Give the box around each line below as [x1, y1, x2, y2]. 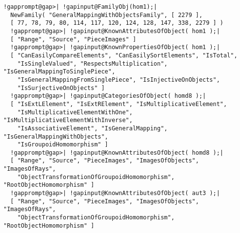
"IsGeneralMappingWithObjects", [3, 133, 108, 140]
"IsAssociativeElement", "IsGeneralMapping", [17, 125, 168, 132]
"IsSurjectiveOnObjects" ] [17, 84, 105, 91]
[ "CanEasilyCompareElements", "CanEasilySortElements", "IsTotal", [10, 52, 238, 59]
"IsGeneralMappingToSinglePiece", [3, 68, 116, 75]
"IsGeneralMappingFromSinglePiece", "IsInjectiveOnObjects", [17, 76, 220, 83]
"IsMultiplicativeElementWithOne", [17, 108, 133, 116]
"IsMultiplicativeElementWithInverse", [3, 117, 133, 124]
